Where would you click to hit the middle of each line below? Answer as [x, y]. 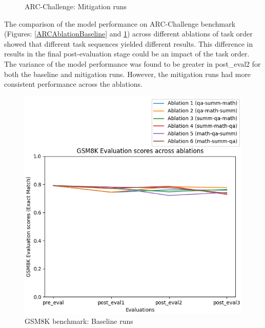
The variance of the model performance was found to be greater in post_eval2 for [132, 63]
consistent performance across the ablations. [73, 84]
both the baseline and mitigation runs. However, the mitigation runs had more [128, 74]
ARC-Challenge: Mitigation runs [76, 6]
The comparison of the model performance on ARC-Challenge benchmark [120, 23]
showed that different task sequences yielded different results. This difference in [129, 43]
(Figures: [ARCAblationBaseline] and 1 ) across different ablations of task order [128, 34]
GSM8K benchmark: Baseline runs [79, 321]
